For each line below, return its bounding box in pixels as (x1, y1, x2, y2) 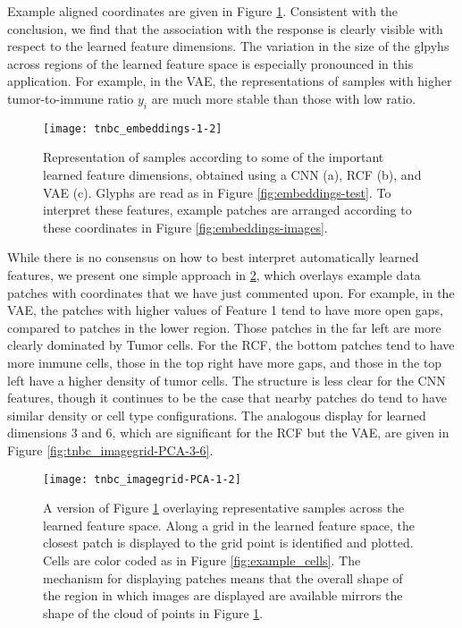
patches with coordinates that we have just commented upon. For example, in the (7, 283, 455, 301)
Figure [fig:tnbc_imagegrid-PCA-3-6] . (7, 440, 214, 459)
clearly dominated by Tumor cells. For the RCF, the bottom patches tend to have (7, 335, 455, 354)
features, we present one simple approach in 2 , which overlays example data (7, 265, 421, 284)
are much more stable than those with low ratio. (151, 89, 416, 107)
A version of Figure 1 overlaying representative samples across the (43, 498, 405, 517)
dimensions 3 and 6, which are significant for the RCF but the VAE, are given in (7, 423, 449, 442)
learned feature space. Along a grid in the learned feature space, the (43, 515, 416, 534)
